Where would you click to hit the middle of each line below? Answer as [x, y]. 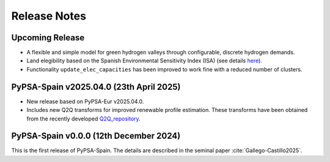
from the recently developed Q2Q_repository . [83, 119]
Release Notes [49, 16]
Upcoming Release [48, 38]
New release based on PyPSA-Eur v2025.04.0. [85, 101]
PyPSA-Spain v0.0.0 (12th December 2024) [96, 136]
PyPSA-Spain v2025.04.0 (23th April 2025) [96, 87]
